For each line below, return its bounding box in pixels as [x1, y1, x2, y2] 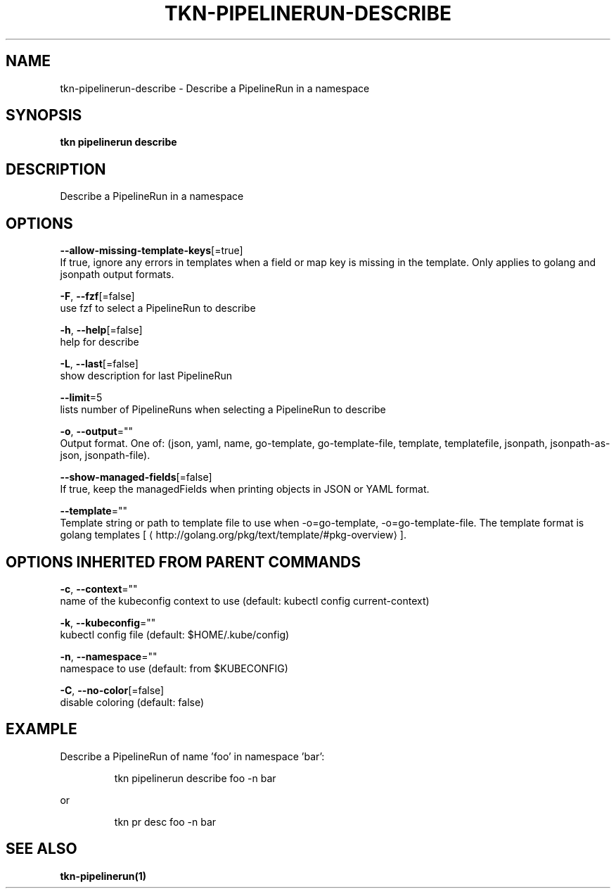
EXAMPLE [6, 720, 77, 738]
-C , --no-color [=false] [60, 684, 165, 696]
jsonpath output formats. [60, 268, 174, 281]
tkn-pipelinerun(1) [60, 869, 147, 882]
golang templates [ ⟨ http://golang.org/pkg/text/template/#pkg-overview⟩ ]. [60, 529, 406, 541]
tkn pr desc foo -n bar [114, 815, 217, 828]
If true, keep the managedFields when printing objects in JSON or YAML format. [60, 483, 430, 496]
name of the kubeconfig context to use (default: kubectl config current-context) [60, 594, 430, 607]
